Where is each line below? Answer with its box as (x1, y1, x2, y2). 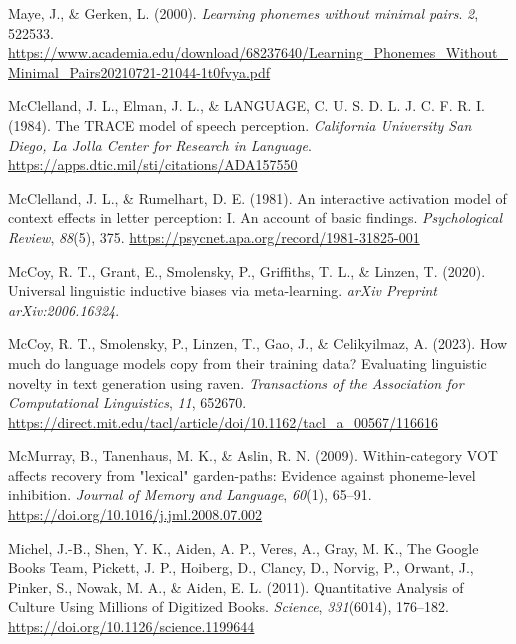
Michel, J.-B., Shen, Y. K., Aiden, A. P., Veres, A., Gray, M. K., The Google (8, 537, 479, 558)
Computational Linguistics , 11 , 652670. (8, 392, 247, 413)
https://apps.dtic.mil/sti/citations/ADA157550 (8, 154, 298, 175)
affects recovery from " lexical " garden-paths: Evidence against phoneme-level (8, 464, 476, 485)
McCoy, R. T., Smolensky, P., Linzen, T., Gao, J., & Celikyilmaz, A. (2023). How (8, 333, 508, 354)
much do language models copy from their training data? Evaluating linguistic (8, 352, 487, 373)
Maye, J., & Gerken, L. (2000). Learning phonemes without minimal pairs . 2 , (8, 3, 479, 23)
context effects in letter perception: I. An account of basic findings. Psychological (8, 207, 503, 228)
